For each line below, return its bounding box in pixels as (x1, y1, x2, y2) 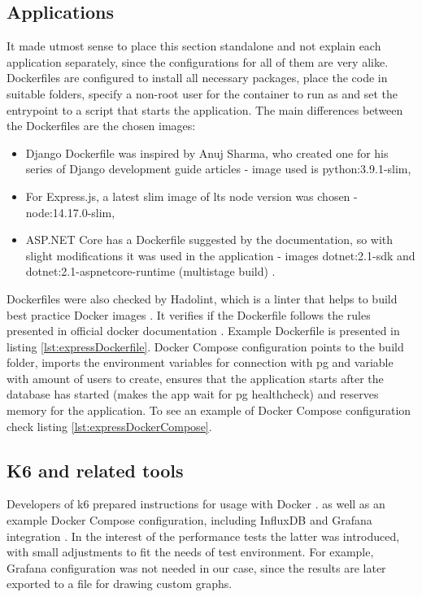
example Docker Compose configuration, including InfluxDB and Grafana (7, 512, 372, 529)
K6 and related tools (7, 457, 184, 482)
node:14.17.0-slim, (25, 203, 115, 220)
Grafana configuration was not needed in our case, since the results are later (7, 559, 386, 576)
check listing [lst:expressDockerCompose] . (7, 417, 212, 434)
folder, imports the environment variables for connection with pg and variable (7, 354, 394, 371)
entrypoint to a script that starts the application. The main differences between (7, 101, 403, 118)
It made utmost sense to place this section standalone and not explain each (7, 37, 381, 54)
